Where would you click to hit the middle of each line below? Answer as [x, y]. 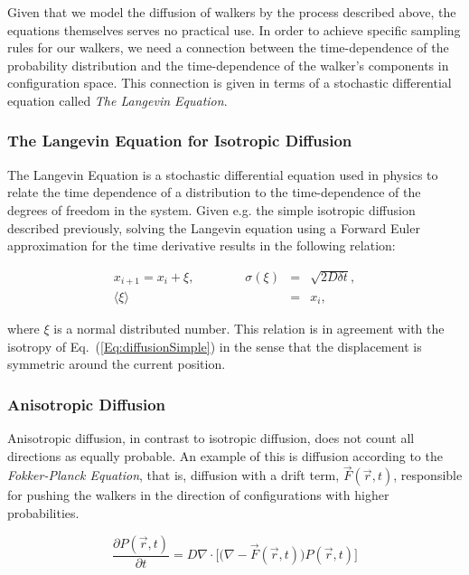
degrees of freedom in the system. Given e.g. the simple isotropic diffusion [211, 209]
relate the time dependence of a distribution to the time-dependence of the [214, 192]
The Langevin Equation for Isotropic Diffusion [180, 141]
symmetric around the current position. [117, 364]
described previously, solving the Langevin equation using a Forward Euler [214, 227]
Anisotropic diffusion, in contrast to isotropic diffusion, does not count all [211, 438]
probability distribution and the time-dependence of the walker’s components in [228, 65]
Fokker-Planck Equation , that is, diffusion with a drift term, [174, 475]
